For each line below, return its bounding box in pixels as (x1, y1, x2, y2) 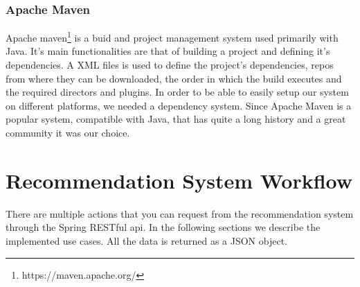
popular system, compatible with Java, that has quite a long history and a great (6, 112, 346, 126)
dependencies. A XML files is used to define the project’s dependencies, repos (6, 58, 334, 72)
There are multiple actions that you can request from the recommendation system (6, 206, 354, 220)
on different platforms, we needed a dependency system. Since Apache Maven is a (6, 98, 352, 112)
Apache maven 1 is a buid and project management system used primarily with (6, 28, 339, 44)
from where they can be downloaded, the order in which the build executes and (6, 71, 342, 85)
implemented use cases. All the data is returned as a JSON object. (6, 233, 288, 247)
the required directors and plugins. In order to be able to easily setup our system (6, 85, 349, 99)
